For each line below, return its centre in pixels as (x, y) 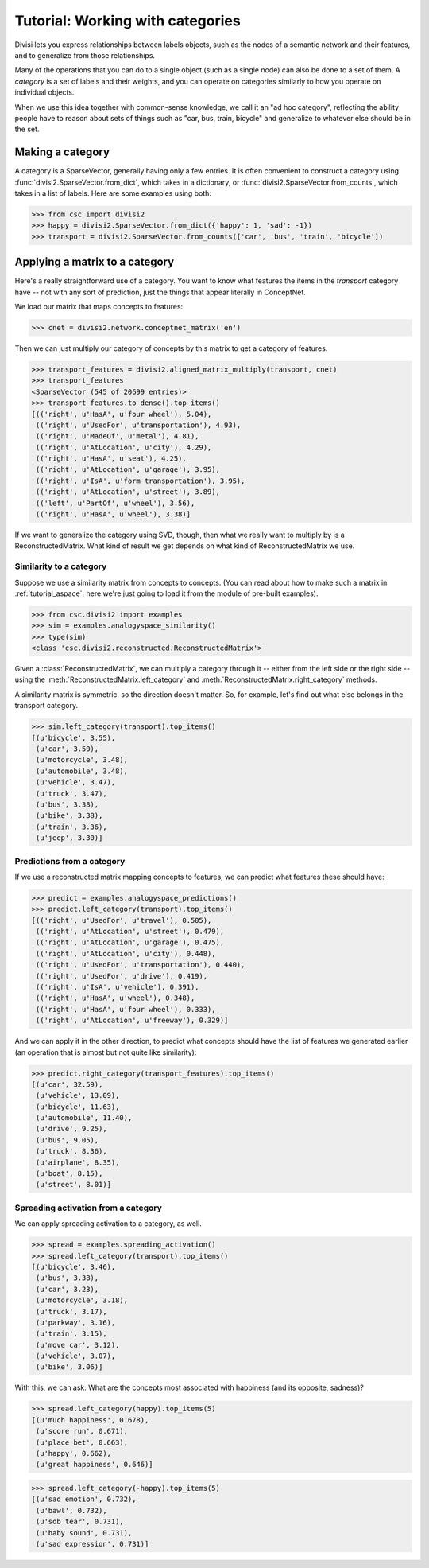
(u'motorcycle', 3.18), (82, 1300)
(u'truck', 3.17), (71, 1311)
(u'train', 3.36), (71, 827)
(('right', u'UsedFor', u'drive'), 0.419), (122, 976)
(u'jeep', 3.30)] (70, 838)
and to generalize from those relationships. (85, 55)
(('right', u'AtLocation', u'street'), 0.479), (130, 932)
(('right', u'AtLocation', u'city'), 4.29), (124, 447)
